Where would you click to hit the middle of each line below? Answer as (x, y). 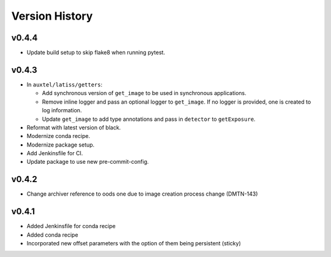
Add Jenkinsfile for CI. (55, 153)
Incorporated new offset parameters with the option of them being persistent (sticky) (134, 244)
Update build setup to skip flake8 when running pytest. (96, 53)
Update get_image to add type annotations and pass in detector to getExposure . (149, 119)
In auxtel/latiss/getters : (65, 84)
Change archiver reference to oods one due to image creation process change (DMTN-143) (142, 194)
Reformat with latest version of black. (74, 127)
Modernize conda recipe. (58, 136)
